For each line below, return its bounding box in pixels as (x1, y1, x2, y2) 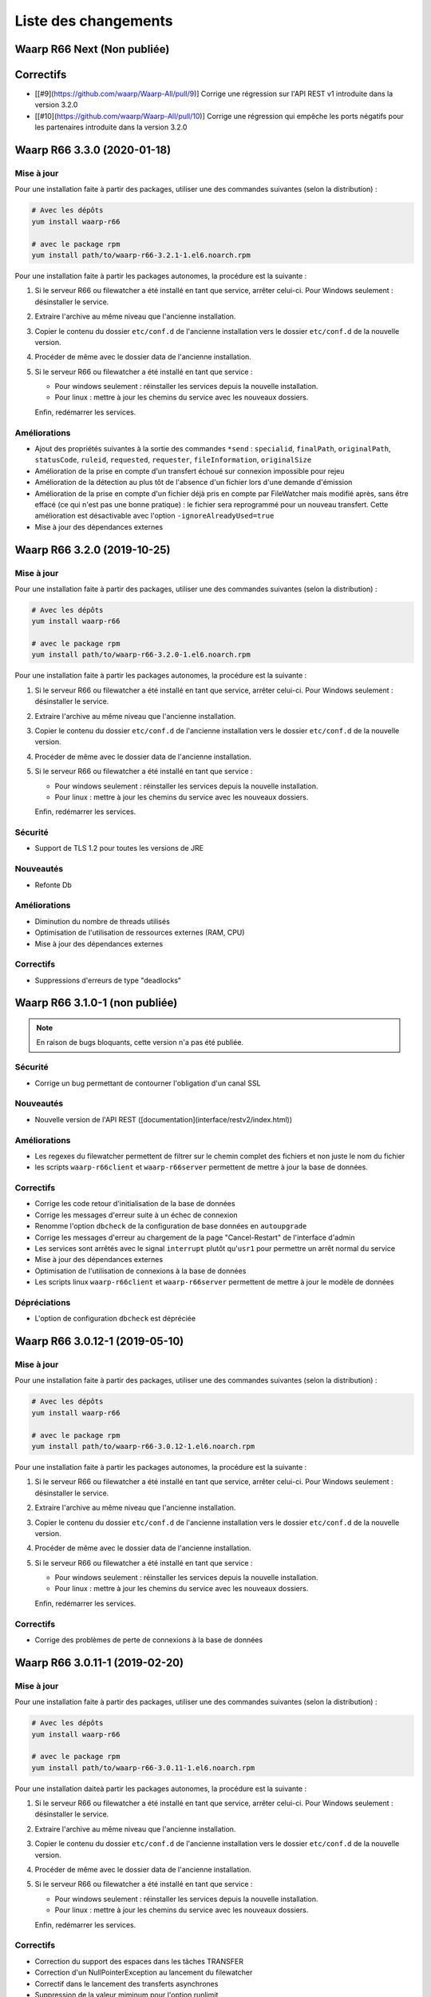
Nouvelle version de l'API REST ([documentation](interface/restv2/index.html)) (34, 1114, 293, 1124)
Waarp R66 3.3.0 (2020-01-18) (14, 144, 172, 157)
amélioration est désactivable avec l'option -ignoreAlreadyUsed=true (34, 511, 275, 521)
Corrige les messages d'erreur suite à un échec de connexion (34, 1210, 239, 1220)
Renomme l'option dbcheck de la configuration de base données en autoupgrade (34, 1221, 307, 1231)
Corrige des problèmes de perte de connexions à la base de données (34, 1635, 263, 1645)
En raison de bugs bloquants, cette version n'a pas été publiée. (36, 1038, 243, 1047)
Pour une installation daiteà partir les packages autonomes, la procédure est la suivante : (14, 1784, 307, 1793)
